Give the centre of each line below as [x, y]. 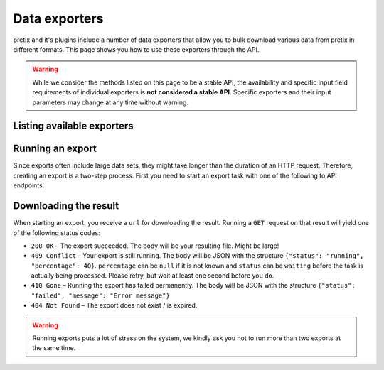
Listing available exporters [74, 126]
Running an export [55, 149]
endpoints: [29, 185]
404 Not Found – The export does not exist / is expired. [114, 305]
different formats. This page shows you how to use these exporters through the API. [136, 49]
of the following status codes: [57, 233]
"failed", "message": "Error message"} [100, 295]
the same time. [54, 348]
